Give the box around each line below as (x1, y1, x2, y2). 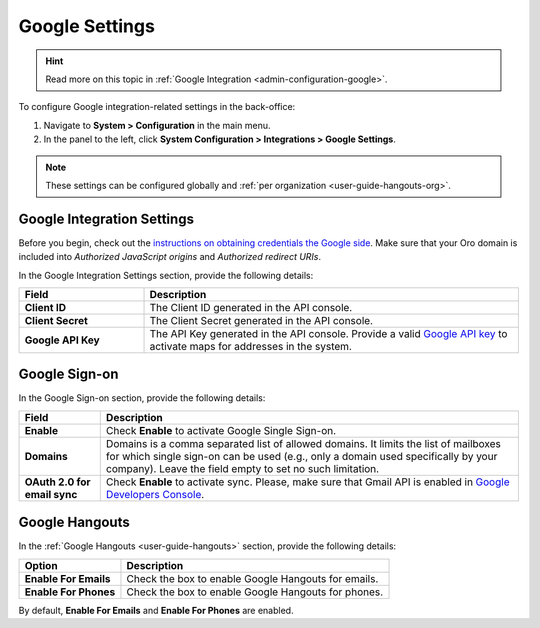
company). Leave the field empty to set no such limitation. (105, 461, 380, 475)
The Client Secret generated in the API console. (149, 313, 374, 327)
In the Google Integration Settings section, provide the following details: (18, 269, 314, 281)
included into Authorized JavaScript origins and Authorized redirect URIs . (18, 251, 322, 263)
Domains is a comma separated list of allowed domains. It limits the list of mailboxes (105, 436, 502, 450)
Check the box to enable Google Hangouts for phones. (126, 585, 384, 599)
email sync (24, 487, 78, 501)
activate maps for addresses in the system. (149, 339, 352, 353)
